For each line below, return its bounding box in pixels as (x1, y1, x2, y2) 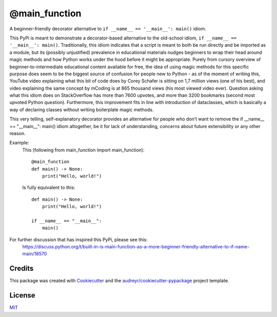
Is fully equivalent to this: (22, 184, 75, 191)
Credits (9, 264, 34, 273)
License (9, 291, 35, 300)
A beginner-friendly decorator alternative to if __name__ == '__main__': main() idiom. (9, 26, 206, 32)
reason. (9, 131, 26, 137)
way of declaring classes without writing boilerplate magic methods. (9, 107, 154, 113)
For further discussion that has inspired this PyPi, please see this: (9, 236, 148, 243)
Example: (9, 140, 29, 146)
